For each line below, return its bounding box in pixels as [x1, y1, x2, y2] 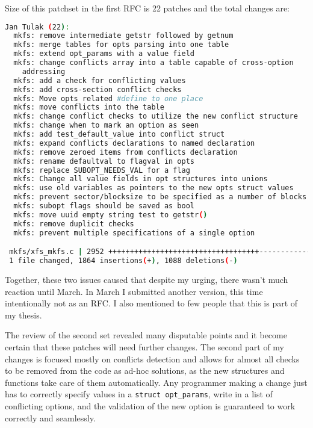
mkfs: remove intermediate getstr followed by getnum [13, 31, 234, 40]
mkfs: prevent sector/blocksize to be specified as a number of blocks [13, 193, 307, 202]
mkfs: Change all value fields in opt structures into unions [13, 175, 268, 184]
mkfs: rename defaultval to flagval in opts [13, 157, 194, 166]
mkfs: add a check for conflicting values [13, 76, 186, 85]
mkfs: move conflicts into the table [13, 103, 164, 112]
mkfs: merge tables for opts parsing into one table [13, 40, 229, 49]
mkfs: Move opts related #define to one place [13, 94, 203, 103]
